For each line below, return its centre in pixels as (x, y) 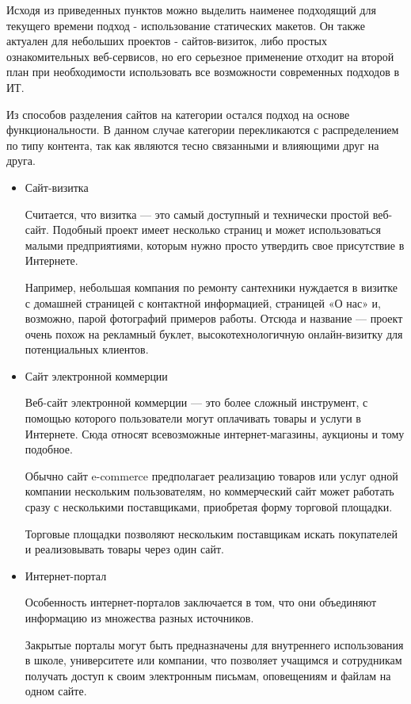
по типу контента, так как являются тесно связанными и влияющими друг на (193, 145)
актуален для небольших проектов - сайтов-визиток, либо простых (167, 41)
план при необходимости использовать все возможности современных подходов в (203, 72)
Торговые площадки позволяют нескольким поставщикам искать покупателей (211, 533)
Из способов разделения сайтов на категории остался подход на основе (178, 114)
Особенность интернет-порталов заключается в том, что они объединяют (201, 602)
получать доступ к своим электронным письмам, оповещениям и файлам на (208, 675)
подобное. (49, 449)
